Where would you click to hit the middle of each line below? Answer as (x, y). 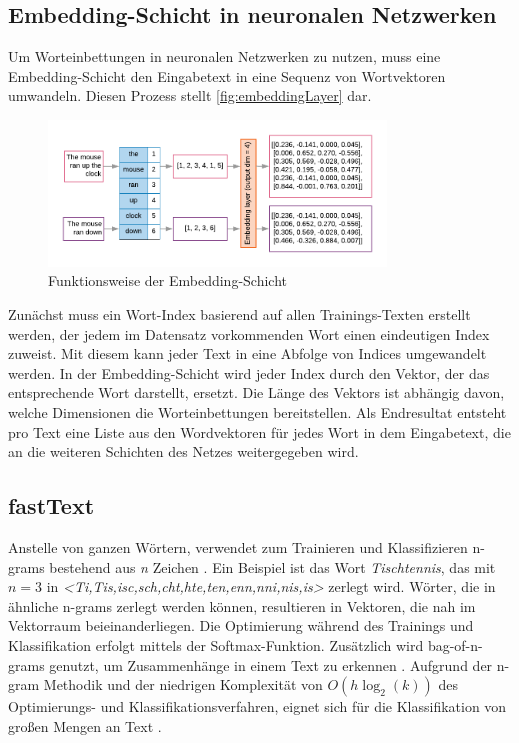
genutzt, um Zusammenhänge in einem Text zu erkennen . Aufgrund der (271, 664)
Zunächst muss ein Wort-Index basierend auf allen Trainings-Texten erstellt (239, 314)
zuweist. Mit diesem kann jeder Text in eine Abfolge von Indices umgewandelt (247, 353)
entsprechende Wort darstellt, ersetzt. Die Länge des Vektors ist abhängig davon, (256, 392)
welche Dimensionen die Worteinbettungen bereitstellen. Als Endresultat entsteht (257, 411)
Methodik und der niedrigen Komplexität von (183, 684)
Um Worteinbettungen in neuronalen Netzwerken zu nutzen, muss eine (224, 56)
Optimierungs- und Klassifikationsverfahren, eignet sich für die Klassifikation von (257, 706)
